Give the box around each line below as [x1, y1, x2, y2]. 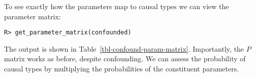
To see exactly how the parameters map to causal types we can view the [4, 1, 229, 11]
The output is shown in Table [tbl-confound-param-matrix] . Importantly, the [4, 43, 244, 54]
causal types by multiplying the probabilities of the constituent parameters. [4, 63, 239, 74]
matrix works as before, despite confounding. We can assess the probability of [4, 53, 246, 64]
